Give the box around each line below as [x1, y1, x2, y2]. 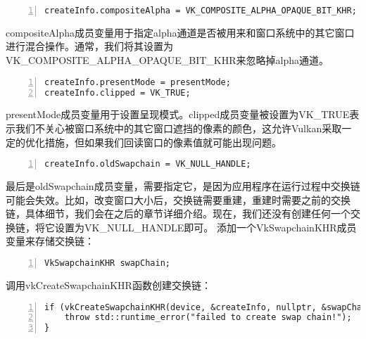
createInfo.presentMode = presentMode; [44, 77, 231, 87]
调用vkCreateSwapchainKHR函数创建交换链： [6, 277, 211, 292]
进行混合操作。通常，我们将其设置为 [6, 39, 173, 53]
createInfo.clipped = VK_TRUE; [44, 87, 191, 98]
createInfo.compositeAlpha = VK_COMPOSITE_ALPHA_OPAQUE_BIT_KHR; [44, 6, 357, 15]
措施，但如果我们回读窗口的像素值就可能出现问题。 [44, 134, 282, 149]
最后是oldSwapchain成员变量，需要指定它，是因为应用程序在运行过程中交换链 [6, 179, 360, 193]
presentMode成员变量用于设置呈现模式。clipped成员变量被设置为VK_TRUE [6, 107, 350, 122]
